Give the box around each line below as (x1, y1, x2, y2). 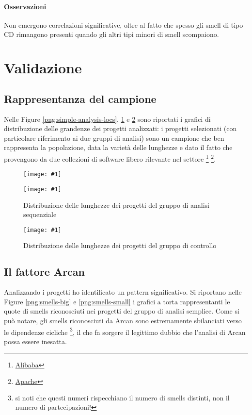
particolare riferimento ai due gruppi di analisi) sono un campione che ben (4, 133, 224, 143)
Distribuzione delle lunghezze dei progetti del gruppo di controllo (23, 240, 217, 250)
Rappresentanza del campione (4, 91, 157, 106)
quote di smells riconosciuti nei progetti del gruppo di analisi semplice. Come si (4, 306, 239, 316)
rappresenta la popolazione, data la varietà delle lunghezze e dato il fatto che (4, 142, 233, 152)
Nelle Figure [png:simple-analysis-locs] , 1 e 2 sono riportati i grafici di (4, 114, 211, 124)
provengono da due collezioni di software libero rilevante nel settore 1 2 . (4, 152, 216, 164)
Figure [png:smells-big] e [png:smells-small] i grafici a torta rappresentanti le (4, 296, 230, 306)
